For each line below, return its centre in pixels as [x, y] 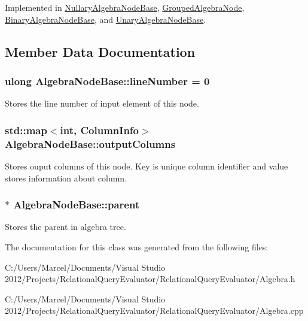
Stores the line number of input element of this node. [102, 103]
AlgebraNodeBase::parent [77, 205]
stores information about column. [66, 178]
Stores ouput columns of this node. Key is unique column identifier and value [147, 166]
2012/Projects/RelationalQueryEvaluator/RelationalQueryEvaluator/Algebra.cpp [154, 311]
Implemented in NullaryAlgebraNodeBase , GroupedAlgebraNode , [125, 7]
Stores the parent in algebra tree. [65, 227]
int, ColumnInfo [100, 130]
